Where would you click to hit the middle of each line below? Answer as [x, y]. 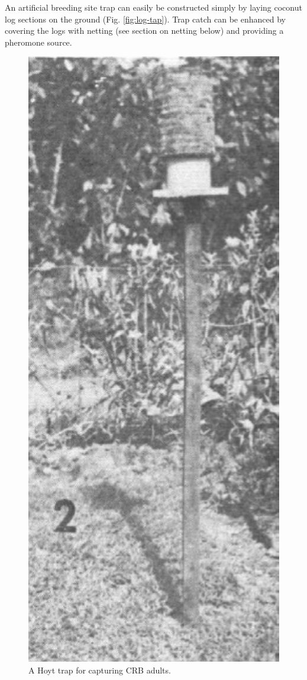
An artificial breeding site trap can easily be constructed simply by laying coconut [153, 7]
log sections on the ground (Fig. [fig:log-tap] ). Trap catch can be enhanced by [145, 19]
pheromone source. [38, 42]
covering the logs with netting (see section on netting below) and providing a [144, 31]
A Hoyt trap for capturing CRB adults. [100, 670]
